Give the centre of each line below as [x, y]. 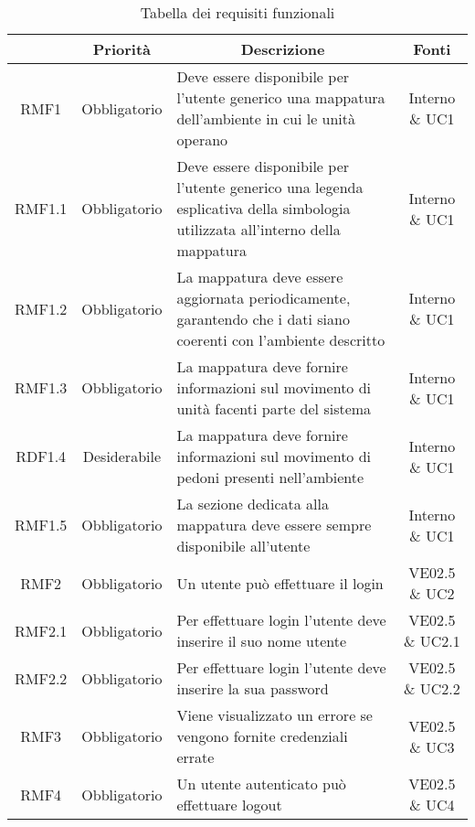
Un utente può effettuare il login [280, 583]
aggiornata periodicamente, [264, 298]
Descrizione [283, 49]
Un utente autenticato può [261, 784]
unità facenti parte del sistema [274, 408]
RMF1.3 [41, 387]
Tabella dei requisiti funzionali [237, 12]
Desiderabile [122, 456]
